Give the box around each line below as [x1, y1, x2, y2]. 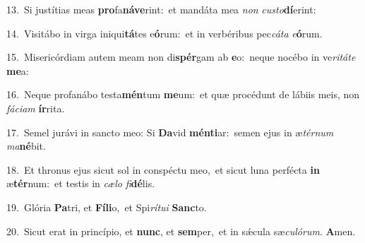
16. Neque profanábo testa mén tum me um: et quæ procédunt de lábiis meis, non [6, 87, 360, 102]
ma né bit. [6, 138, 46, 153]
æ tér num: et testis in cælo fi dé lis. [6, 176, 155, 191]
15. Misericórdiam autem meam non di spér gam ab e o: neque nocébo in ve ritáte [6, 49, 356, 64]
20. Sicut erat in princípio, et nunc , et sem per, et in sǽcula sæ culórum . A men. [6, 223, 356, 238]
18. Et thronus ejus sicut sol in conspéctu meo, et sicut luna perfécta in [6, 162, 320, 177]
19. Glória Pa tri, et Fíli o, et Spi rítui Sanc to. [6, 199, 207, 214]
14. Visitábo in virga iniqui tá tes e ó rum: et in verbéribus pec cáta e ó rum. [6, 25, 323, 40]
